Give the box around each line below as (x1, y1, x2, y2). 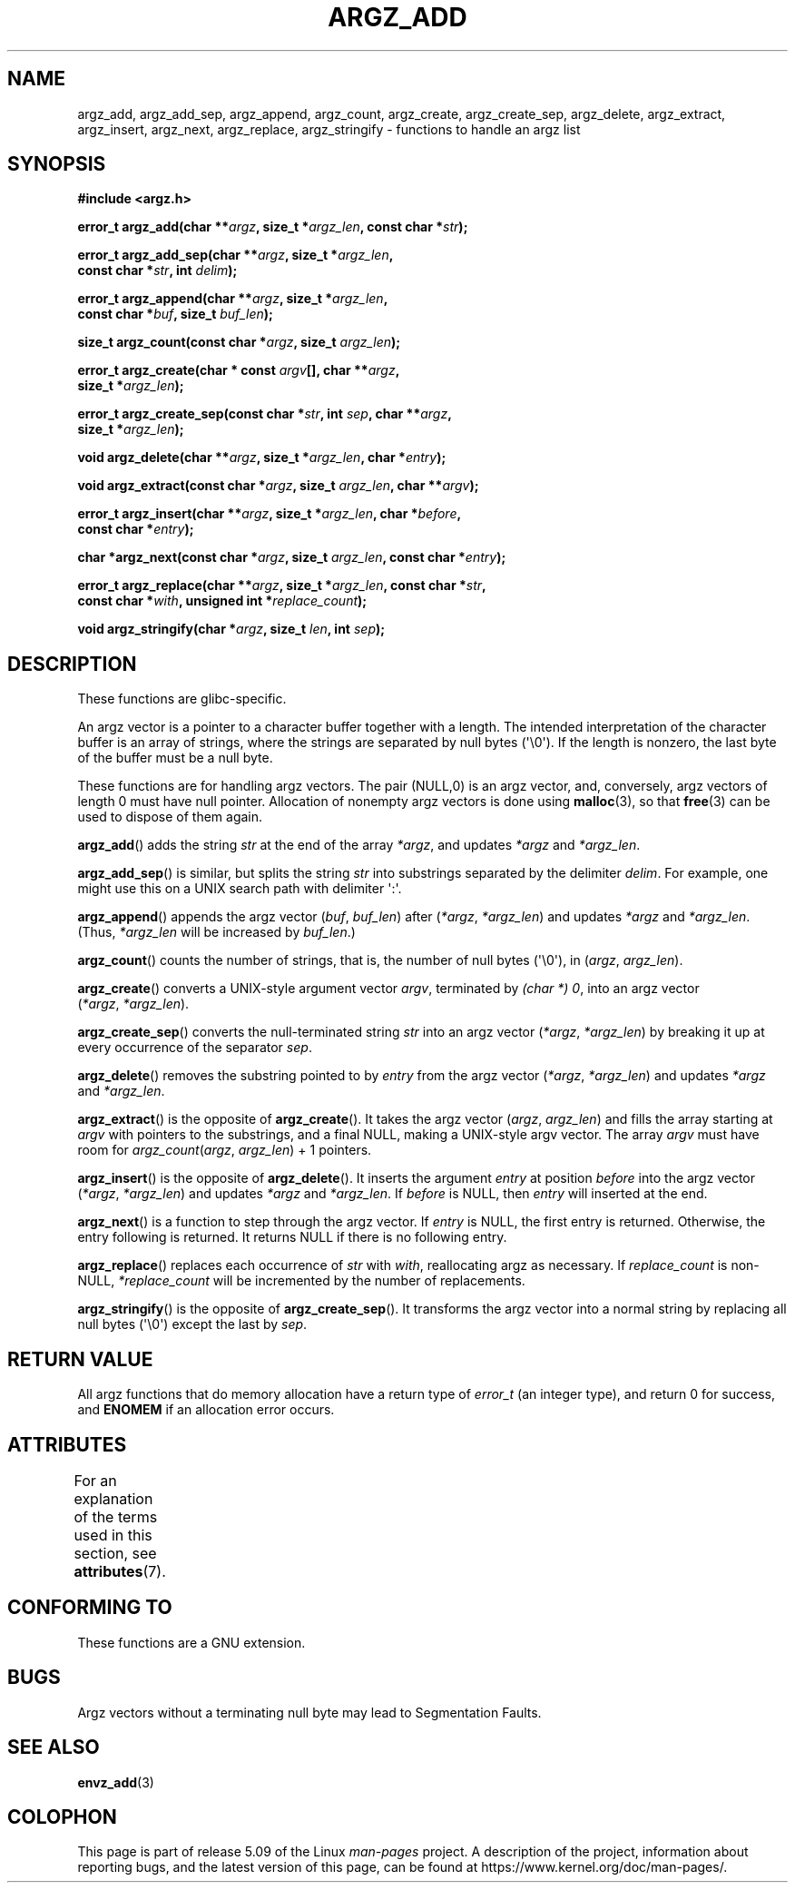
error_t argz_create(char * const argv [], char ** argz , (77, 362, 400, 379)
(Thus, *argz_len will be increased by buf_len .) (77, 924, 356, 940)
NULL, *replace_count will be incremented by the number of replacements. (77, 1273, 525, 1289)
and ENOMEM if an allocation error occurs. (77, 1402, 335, 1418)
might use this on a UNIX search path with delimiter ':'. (77, 881, 402, 897)
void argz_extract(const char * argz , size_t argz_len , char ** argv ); (77, 477, 479, 494)
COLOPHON (7, 1805, 117, 1828)
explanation (74, 1489, 153, 1508)
